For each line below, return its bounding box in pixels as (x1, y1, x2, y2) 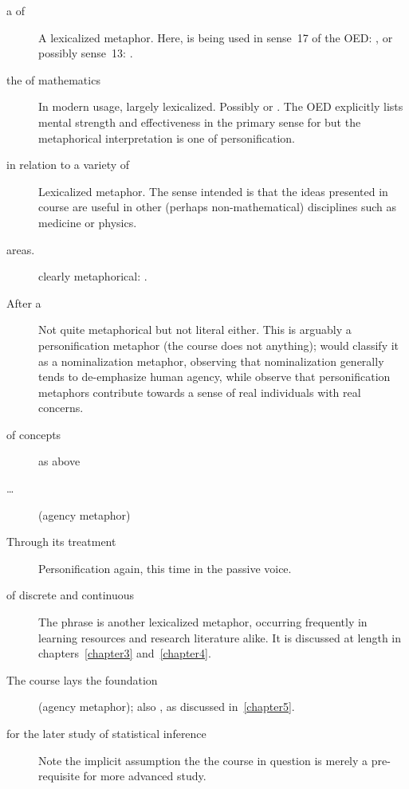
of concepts (6, 426, 61, 442)
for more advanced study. (83, 767, 206, 784)
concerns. (38, 399, 84, 416)
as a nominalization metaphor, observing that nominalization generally (38, 352, 384, 369)
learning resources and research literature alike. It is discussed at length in (38, 629, 402, 646)
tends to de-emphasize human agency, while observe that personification (38, 368, 391, 385)
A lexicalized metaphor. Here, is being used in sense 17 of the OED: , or (38, 29, 393, 45)
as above (38, 453, 81, 469)
